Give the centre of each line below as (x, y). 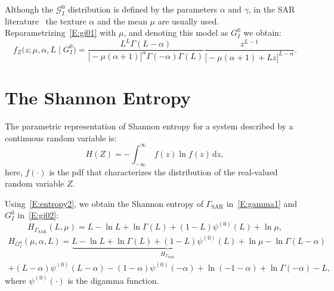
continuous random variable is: (61, 137)
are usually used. (188, 21)
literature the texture (46, 21)
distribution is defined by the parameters (142, 9)
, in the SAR (272, 9)
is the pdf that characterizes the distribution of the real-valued (163, 171)
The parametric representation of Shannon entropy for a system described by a (149, 126)
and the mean (122, 21)
